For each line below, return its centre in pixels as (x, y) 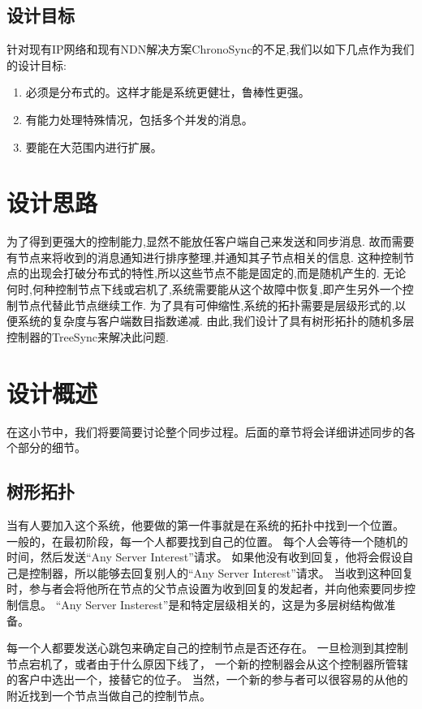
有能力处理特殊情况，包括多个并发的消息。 (139, 119)
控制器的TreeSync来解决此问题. (88, 336)
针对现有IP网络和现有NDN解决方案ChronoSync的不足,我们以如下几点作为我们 (211, 49)
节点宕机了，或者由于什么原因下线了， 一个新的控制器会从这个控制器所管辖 (207, 663)
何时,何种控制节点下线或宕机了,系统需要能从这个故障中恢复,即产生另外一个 (205, 289)
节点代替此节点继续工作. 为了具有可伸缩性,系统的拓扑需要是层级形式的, (206, 305)
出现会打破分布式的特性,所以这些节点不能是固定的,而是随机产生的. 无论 (217, 273)
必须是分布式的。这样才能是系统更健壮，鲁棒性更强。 (168, 92)
